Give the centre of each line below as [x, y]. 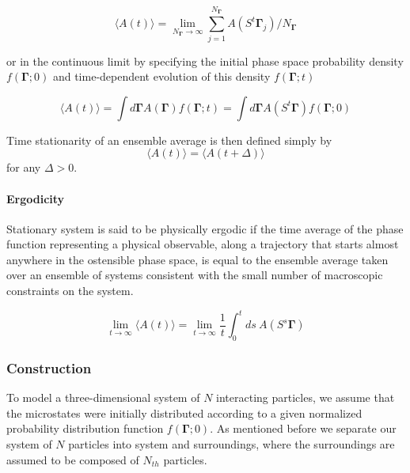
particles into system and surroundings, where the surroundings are [232, 443]
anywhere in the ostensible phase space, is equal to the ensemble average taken [197, 259]
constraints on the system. [70, 291]
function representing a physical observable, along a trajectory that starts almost [203, 244]
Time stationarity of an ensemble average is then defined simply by [169, 140]
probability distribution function [85, 428]
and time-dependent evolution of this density [161, 76]
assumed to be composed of [73, 459]
